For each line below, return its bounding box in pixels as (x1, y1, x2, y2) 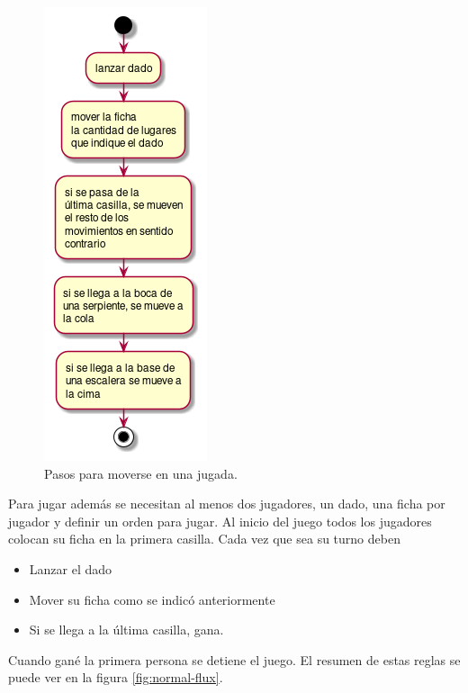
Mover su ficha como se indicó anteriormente (29, 589, 275, 608)
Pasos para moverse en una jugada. (44, 463, 238, 482)
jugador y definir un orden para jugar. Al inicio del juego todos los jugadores (8, 511, 432, 530)
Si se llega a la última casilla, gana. (29, 620, 224, 639)
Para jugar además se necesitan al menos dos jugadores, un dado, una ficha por (8, 494, 445, 513)
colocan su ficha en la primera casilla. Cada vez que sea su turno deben (8, 529, 400, 548)
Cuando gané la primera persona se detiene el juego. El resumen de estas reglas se (8, 650, 461, 669)
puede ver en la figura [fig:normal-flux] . (8, 668, 223, 687)
